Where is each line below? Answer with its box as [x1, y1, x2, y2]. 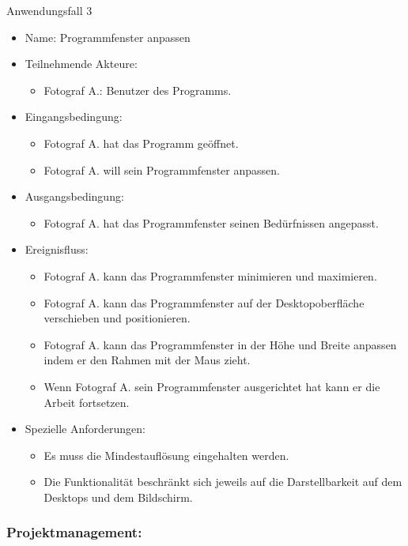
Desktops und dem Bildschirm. [43, 488, 193, 505]
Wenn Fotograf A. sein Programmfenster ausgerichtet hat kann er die [43, 378, 380, 394]
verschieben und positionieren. [43, 310, 191, 326]
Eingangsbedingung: [25, 108, 123, 125]
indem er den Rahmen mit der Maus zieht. [43, 352, 251, 368]
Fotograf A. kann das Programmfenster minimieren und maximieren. [43, 267, 377, 284]
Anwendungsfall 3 [6, 2, 93, 18]
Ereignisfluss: [25, 241, 89, 258]
